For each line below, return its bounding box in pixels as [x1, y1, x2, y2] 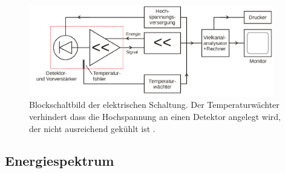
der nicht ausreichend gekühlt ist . [29, 122, 156, 134]
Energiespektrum [5, 151, 114, 170]
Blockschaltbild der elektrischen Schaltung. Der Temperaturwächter [29, 98, 280, 111]
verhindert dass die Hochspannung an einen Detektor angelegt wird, [29, 110, 281, 122]
